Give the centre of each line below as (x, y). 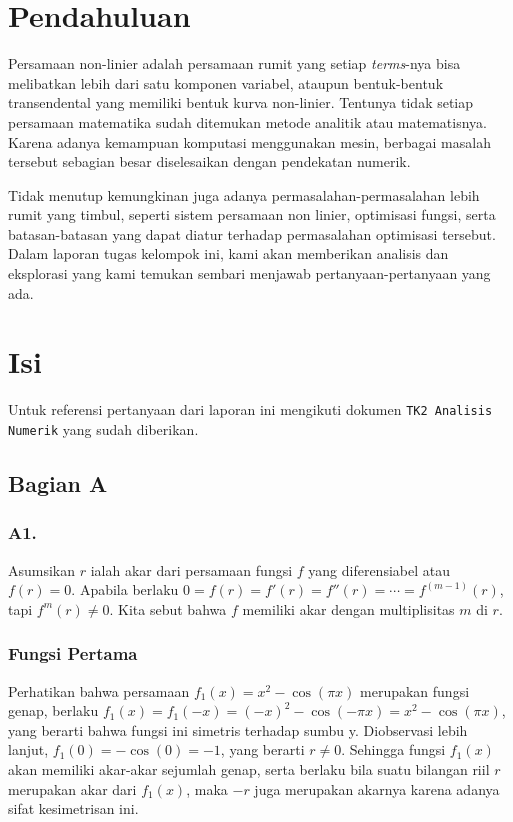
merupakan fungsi (415, 690)
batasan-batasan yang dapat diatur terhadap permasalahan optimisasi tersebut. (252, 233)
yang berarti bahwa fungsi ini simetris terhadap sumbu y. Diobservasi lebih (238, 729)
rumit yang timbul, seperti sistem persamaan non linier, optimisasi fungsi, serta (252, 214)
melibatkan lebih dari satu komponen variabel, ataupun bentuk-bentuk (226, 82)
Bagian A (58, 483)
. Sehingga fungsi (393, 749)
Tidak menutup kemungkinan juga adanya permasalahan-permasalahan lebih (244, 194)
